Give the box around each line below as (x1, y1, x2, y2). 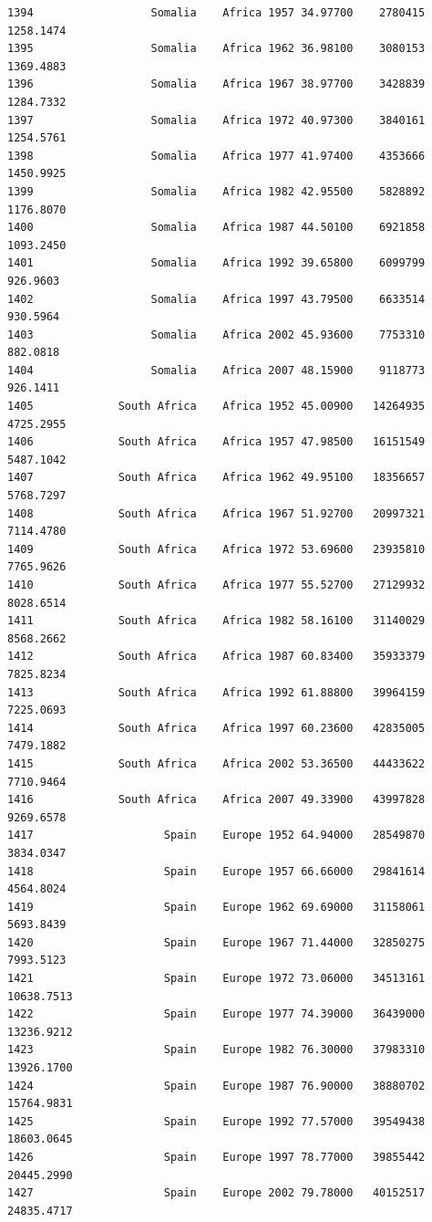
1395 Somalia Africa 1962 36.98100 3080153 (7, 42, 426, 56)
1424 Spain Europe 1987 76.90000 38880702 (7, 1079, 426, 1092)
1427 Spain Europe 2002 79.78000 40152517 (7, 1186, 426, 1200)
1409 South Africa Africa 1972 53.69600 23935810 (7, 542, 426, 556)
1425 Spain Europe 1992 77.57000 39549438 (7, 1114, 426, 1128)
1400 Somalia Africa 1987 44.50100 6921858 (7, 221, 426, 235)
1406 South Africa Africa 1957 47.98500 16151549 (7, 435, 426, 449)
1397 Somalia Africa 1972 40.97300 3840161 (7, 113, 426, 127)
